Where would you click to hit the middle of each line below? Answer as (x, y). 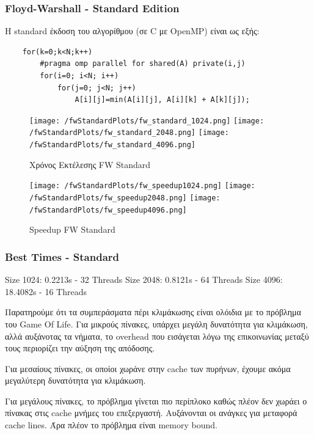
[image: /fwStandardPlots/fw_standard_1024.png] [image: (147, 121)
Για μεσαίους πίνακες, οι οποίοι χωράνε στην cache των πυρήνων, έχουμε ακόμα (148, 368)
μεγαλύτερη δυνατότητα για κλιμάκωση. (75, 380)
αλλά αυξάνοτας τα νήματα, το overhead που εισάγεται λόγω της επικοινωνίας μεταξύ (157, 336)
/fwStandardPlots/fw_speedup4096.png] (108, 210)
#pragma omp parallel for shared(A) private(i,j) (143, 64)
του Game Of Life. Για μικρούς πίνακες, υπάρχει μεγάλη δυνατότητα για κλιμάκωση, (156, 324)
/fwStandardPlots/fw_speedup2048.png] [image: (125, 198)
